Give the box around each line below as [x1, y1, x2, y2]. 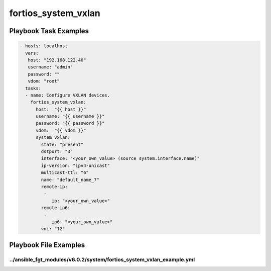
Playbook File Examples [9, 240, 85, 249]
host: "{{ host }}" [36, 106, 86, 112]
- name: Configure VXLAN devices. [25, 92, 110, 98]
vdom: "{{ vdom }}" [36, 127, 86, 133]
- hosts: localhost [20, 43, 68, 49]
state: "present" [41, 141, 84, 147]
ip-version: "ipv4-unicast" [41, 162, 110, 168]
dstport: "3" [41, 149, 73, 154]
